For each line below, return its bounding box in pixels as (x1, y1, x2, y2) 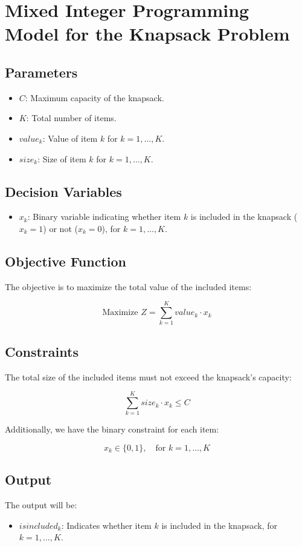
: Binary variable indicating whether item (27, 210, 181, 223)
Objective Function (5, 251, 127, 270)
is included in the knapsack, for (161, 519, 277, 531)
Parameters (5, 62, 78, 81)
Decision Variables (5, 182, 122, 201)
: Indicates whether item (61, 519, 152, 531)
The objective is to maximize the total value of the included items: (5, 280, 252, 293)
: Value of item (42, 131, 98, 144)
